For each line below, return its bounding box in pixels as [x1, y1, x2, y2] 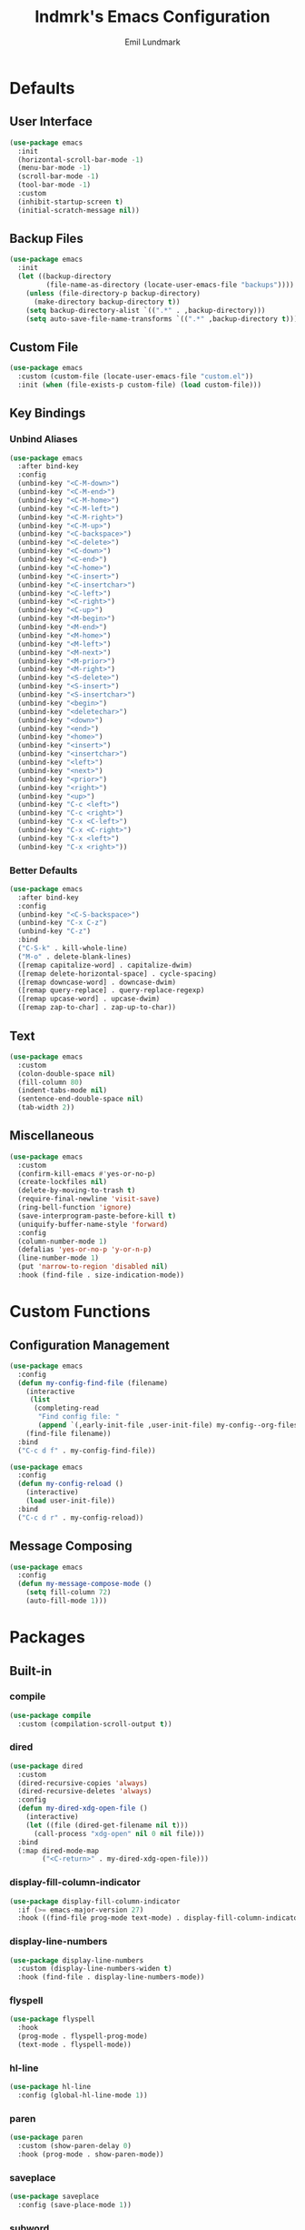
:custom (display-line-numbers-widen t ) [17, 1964, 172, 1974]
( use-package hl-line [9, 2083, 92, 2092]
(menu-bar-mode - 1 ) [17, 164, 92, 173]
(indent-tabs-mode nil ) [17, 1086, 107, 1095]
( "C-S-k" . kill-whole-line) [17, 944, 128, 953]
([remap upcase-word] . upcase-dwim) [17, 994, 161, 1004]
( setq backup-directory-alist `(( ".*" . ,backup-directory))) [25, 306, 266, 315]
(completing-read [33, 1403, 100, 1413]
